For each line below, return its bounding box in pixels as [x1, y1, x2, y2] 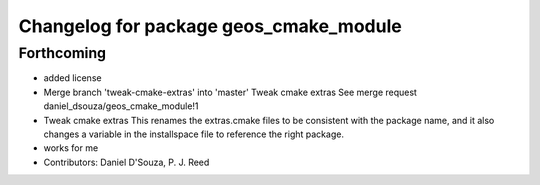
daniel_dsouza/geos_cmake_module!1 [43, 100, 199, 112]
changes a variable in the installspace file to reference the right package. [43, 128, 345, 140]
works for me [43, 142, 99, 154]
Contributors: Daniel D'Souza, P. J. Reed [43, 156, 210, 168]
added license [43, 72, 102, 84]
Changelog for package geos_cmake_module [18, 15, 402, 37]
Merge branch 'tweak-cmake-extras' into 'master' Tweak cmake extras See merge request [43, 86, 417, 98]
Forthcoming [18, 44, 107, 62]
